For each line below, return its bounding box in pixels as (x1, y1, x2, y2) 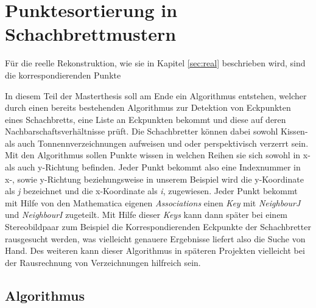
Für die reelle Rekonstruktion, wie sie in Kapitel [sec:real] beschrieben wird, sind (5, 57, 306, 69)
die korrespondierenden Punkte (5, 68, 121, 81)
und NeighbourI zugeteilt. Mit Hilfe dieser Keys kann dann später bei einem (5, 208, 288, 221)
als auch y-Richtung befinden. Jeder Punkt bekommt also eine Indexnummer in (5, 161, 301, 173)
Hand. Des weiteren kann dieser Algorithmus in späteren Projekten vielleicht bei (5, 244, 305, 257)
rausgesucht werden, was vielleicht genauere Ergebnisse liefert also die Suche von (5, 232, 306, 245)
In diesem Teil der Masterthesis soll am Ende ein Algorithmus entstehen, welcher (5, 89, 307, 102)
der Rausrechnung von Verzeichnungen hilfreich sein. (5, 256, 201, 268)
